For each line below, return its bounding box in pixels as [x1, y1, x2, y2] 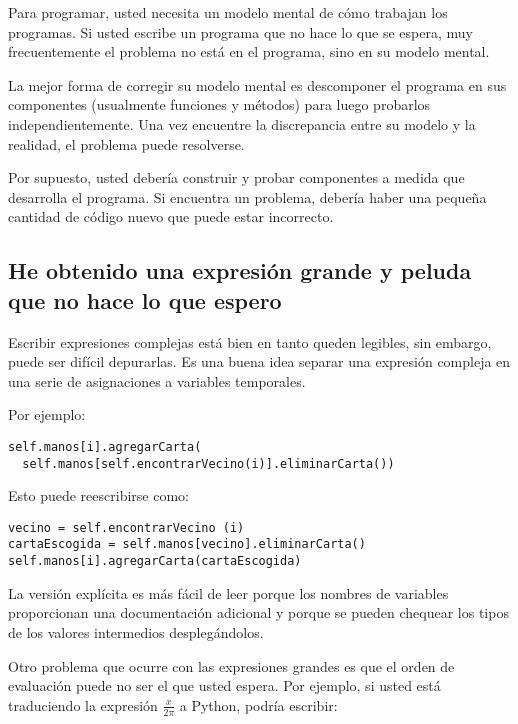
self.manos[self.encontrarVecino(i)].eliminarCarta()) [22, 456, 395, 471]
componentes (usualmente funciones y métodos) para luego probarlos [8, 94, 431, 115]
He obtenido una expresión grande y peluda [8, 255, 472, 286]
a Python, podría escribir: [179, 694, 338, 715]
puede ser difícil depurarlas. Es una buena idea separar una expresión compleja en [8, 351, 511, 372]
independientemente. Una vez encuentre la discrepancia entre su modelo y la [8, 113, 476, 134]
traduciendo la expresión [8, 694, 158, 715]
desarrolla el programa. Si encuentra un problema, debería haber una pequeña [8, 186, 487, 207]
